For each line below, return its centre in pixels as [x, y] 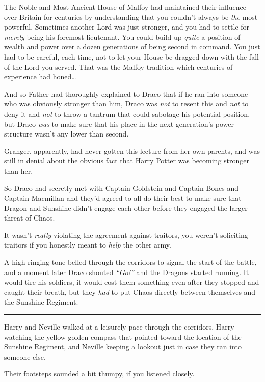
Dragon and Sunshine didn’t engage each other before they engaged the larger [126, 208]
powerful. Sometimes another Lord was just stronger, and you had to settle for [127, 27]
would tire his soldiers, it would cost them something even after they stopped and [132, 282]
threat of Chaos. [30, 218]
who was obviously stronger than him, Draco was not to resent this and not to [126, 104]
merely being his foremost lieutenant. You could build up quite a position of [122, 36]
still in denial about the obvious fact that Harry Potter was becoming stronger [127, 161]
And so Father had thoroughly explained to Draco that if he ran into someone [126, 93]
